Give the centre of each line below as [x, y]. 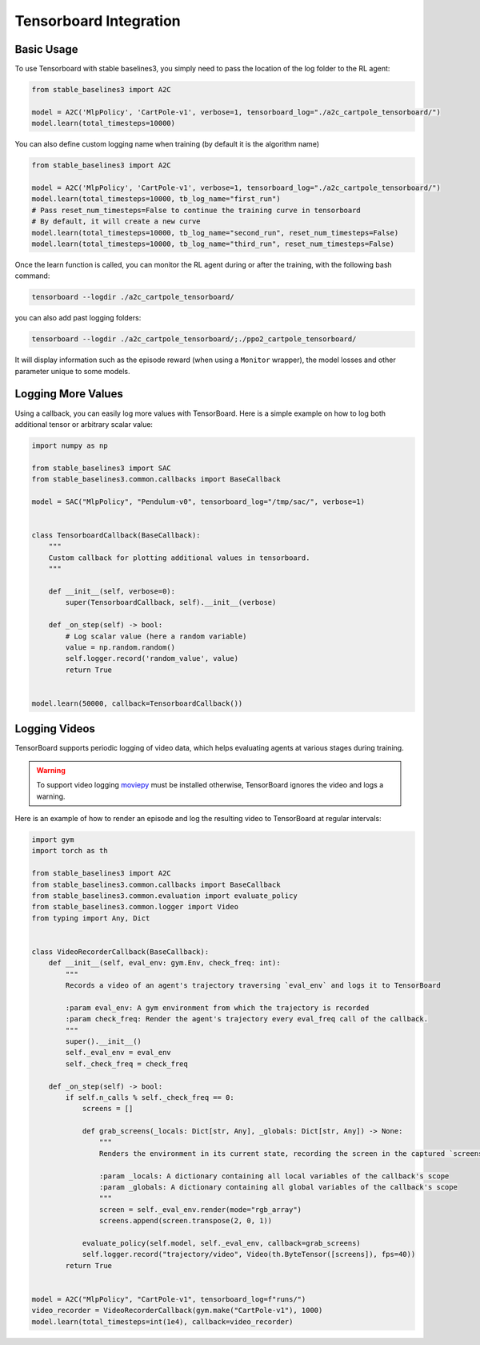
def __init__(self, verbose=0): [112, 591]
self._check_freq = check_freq [126, 1064]
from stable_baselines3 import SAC [101, 468]
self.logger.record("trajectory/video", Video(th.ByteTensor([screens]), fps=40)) [249, 1254]
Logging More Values [69, 394]
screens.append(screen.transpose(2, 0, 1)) [186, 1221]
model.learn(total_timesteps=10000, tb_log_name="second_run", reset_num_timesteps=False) [215, 233]
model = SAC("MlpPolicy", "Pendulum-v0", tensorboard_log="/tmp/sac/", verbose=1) [198, 501]
